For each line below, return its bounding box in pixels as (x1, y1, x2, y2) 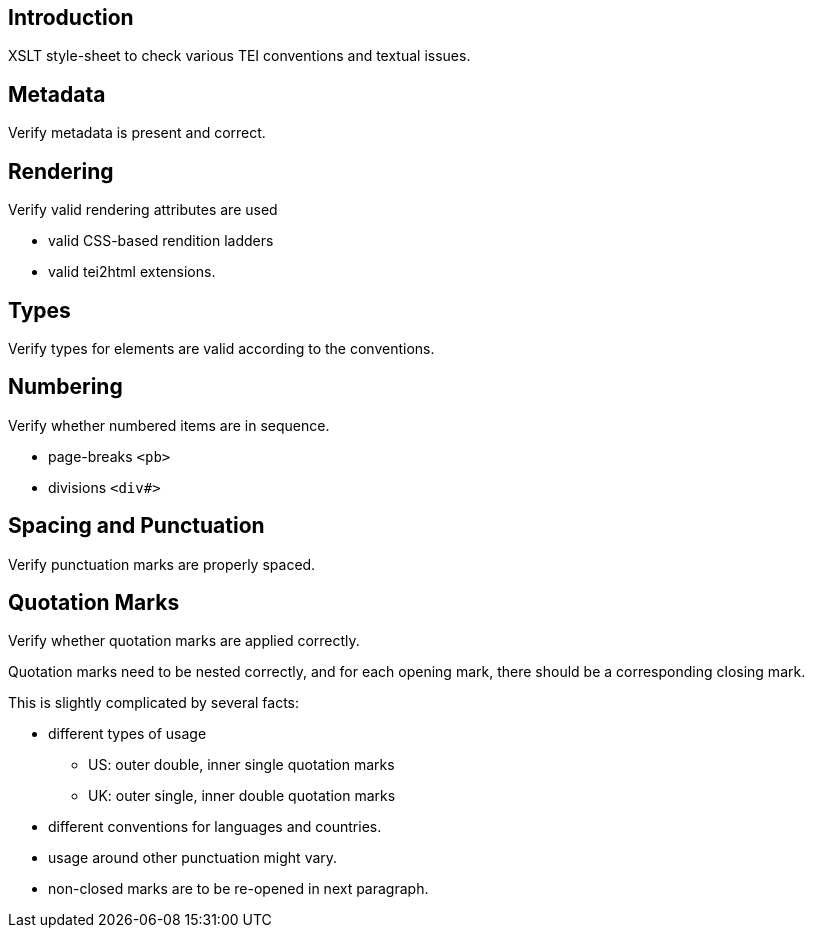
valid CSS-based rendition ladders (48, 232, 274, 250)
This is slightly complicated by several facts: (8, 694, 300, 712)
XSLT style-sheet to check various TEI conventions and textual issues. (8, 47, 471, 65)
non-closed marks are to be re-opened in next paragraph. (48, 880, 429, 898)
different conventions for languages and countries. (48, 818, 382, 836)
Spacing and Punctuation (8, 513, 265, 539)
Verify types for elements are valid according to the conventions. (8, 339, 435, 357)
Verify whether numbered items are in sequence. (8, 416, 330, 434)
